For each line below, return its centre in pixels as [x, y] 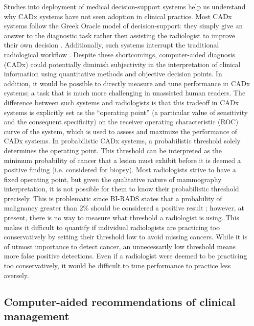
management [37, 316]
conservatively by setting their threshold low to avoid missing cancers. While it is [126, 237]
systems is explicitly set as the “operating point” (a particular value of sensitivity [126, 112]
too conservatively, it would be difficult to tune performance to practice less [117, 266]
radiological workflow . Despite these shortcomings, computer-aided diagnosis [120, 54]
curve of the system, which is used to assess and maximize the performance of [121, 131]
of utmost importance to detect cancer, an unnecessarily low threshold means [120, 246]
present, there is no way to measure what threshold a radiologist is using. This [122, 218]
